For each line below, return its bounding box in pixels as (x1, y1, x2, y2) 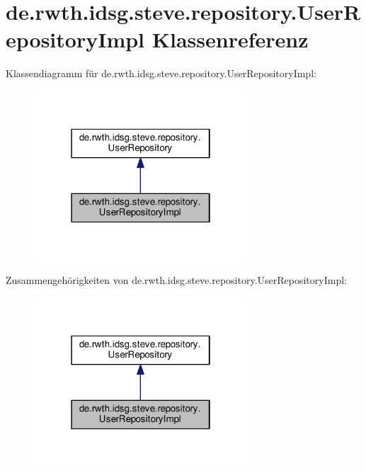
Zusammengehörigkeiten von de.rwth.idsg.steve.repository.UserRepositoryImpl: (6, 273, 347, 287)
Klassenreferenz (151, 25, 309, 54)
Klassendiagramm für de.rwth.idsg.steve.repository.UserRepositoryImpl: (6, 66, 316, 81)
